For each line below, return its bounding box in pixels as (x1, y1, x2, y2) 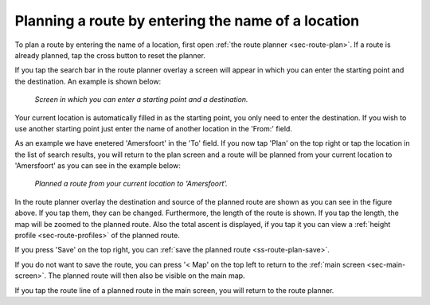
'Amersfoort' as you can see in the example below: (14, 161, 181, 170)
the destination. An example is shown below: (14, 76, 162, 86)
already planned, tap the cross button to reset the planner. (14, 50, 206, 60)
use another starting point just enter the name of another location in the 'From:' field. (14, 123, 292, 133)
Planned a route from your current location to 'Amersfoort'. (34, 179, 229, 189)
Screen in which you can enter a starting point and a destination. (34, 95, 248, 104)
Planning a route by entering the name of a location (14, 12, 360, 29)
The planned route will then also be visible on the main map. (48, 271, 246, 280)
